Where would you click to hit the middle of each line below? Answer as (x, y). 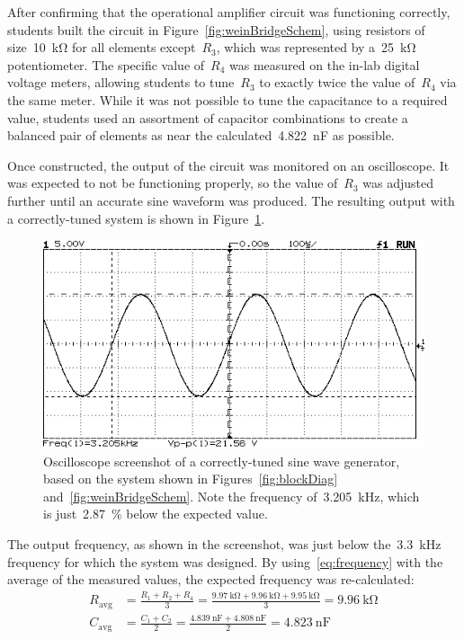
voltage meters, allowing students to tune (121, 82)
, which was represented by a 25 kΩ (316, 47)
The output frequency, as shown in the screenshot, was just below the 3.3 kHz (224, 543)
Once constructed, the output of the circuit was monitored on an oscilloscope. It (228, 165)
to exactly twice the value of (337, 82)
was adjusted (398, 183)
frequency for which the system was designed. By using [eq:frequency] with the (225, 561)
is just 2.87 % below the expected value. (156, 514)
